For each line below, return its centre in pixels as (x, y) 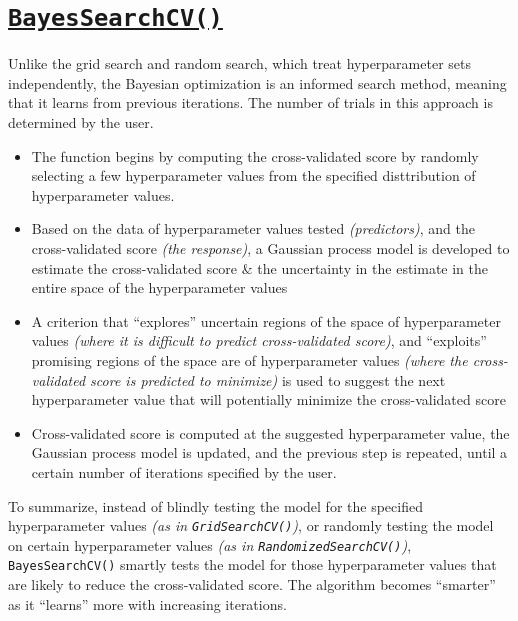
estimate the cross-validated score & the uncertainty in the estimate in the (260, 267)
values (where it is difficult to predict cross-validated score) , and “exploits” (259, 340)
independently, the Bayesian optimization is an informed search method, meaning (257, 82)
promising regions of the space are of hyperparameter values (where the (249, 359)
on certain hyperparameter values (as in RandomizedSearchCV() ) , (210, 544)
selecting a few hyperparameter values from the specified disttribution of (253, 175)
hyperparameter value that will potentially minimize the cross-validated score (268, 399)
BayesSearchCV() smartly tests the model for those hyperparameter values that (252, 564)
